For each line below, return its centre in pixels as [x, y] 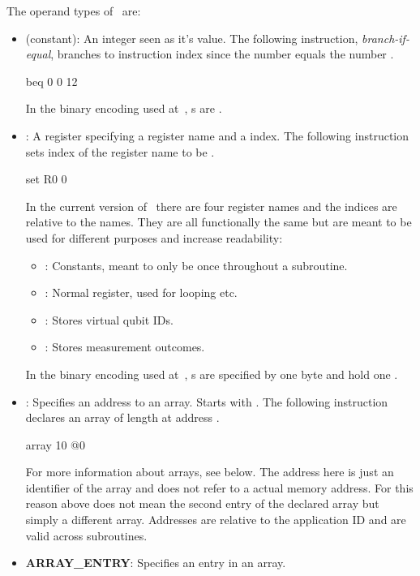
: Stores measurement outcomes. [125, 347]
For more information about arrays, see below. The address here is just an [210, 472]
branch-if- [386, 38]
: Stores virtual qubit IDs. [109, 319]
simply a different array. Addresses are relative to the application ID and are [216, 520]
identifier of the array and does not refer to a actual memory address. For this [219, 487]
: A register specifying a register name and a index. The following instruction [217, 135]
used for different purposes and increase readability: [154, 237]
